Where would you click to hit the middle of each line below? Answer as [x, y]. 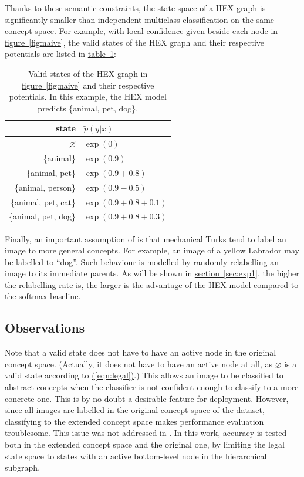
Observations [45, 328]
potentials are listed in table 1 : [60, 54]
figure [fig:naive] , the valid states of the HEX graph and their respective [135, 42]
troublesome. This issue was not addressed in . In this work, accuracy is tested [146, 433]
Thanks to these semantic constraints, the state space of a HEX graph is [135, 8]
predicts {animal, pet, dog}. [88, 108]
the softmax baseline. [43, 296]
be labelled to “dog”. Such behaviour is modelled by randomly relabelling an [142, 261]
